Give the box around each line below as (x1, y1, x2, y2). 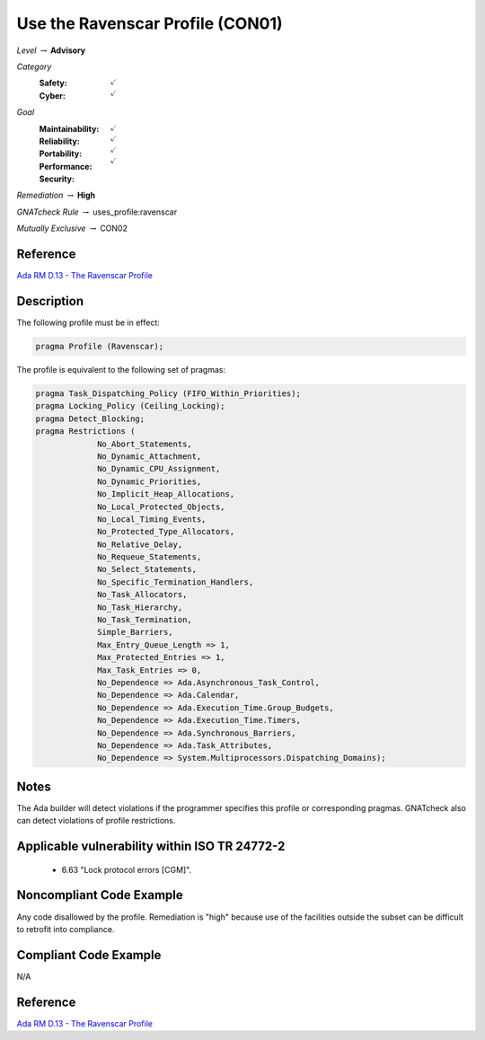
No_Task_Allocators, (97, 589, 188, 600)
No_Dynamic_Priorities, (97, 476, 202, 487)
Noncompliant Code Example (16, 887, 183, 903)
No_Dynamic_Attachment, (97, 451, 202, 462)
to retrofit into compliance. (16, 923, 115, 934)
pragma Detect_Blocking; (35, 413, 145, 424)
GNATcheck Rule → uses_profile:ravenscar (16, 207, 178, 217)
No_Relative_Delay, (97, 539, 183, 550)
